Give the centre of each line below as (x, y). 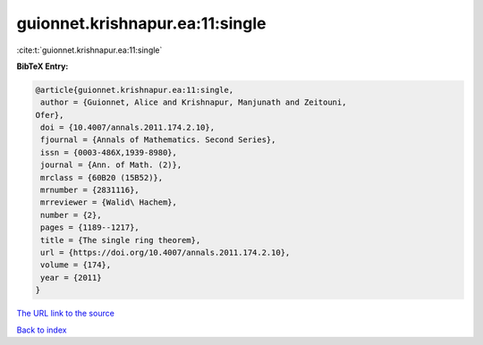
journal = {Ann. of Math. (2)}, (111, 165)
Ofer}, (50, 115)
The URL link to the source (66, 314)
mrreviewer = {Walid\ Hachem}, (109, 202)
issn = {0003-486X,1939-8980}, (109, 152)
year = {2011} (71, 278)
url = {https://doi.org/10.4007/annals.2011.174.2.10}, (165, 252)
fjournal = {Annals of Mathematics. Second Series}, (158, 140)
